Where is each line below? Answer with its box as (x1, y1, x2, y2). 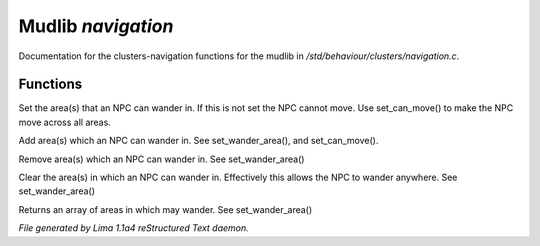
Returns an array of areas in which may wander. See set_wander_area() (18, 203, 313, 215)
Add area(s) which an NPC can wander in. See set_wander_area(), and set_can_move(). (18, 135, 379, 147)
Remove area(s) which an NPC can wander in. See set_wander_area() (18, 153, 305, 165)
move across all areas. (18, 116, 112, 128)
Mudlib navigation (18, 15, 174, 37)
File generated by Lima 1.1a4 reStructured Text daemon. (18, 222, 249, 234)
